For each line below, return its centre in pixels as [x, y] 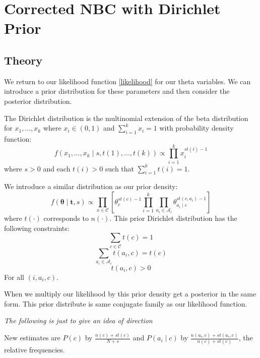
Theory [23, 60]
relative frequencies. [35, 349]
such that [120, 168]
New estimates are [32, 338]
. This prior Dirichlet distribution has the [173, 218]
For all [14, 277]
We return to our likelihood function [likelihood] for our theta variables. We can [127, 81]
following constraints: [37, 228]
